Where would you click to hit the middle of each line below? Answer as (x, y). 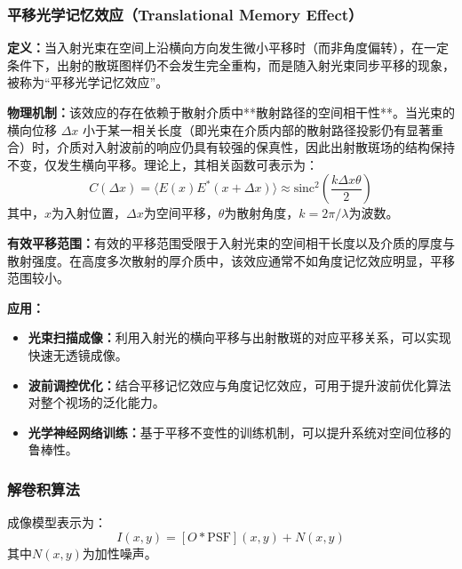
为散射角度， (262, 213)
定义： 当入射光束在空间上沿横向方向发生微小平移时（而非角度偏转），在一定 (228, 48)
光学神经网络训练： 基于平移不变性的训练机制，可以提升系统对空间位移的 (239, 432)
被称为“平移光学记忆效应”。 (88, 82)
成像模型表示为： (57, 522)
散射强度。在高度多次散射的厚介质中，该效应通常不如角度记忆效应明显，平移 (231, 260)
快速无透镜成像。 (78, 354)
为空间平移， (181, 213)
